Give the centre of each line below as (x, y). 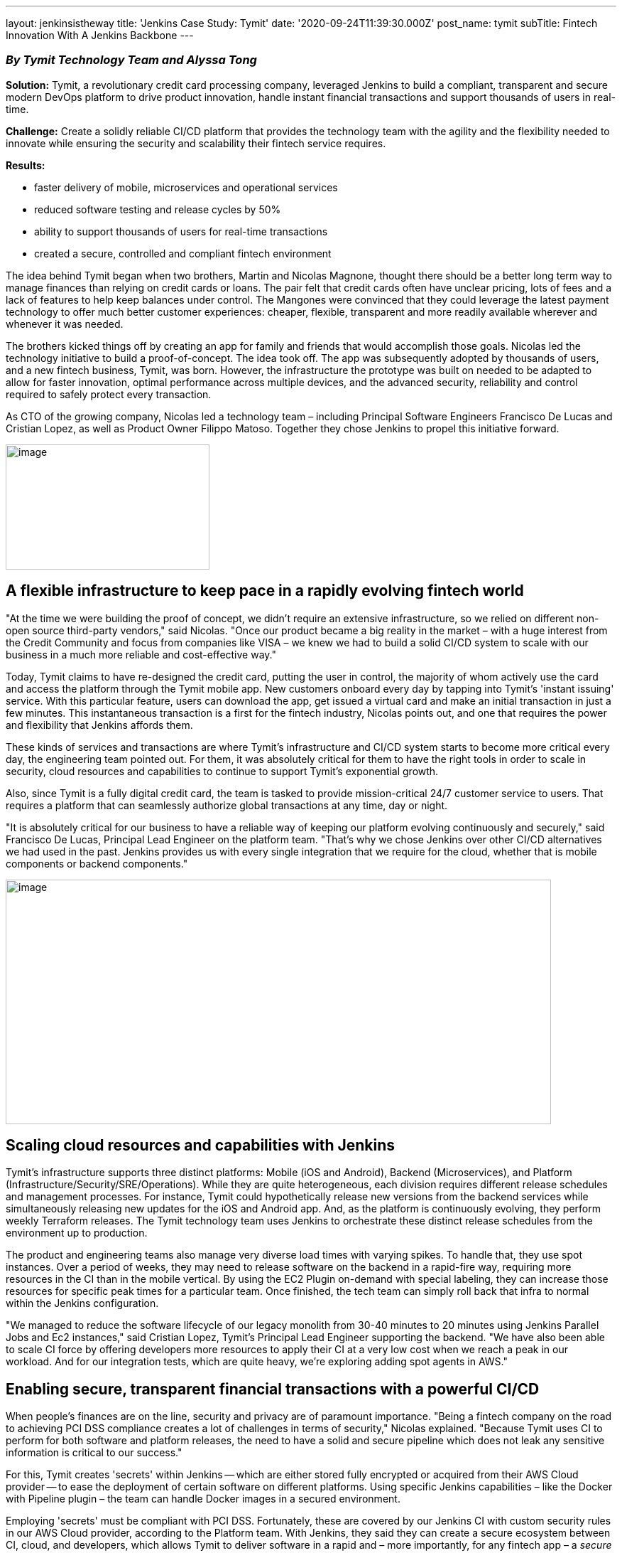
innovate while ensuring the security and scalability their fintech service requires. (196, 143)
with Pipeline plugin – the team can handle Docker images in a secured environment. (203, 1499)
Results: (26, 165)
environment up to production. (77, 1233)
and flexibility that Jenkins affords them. (99, 725)
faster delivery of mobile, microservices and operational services (186, 187)
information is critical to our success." (94, 1453)
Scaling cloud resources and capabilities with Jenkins (201, 1146)
